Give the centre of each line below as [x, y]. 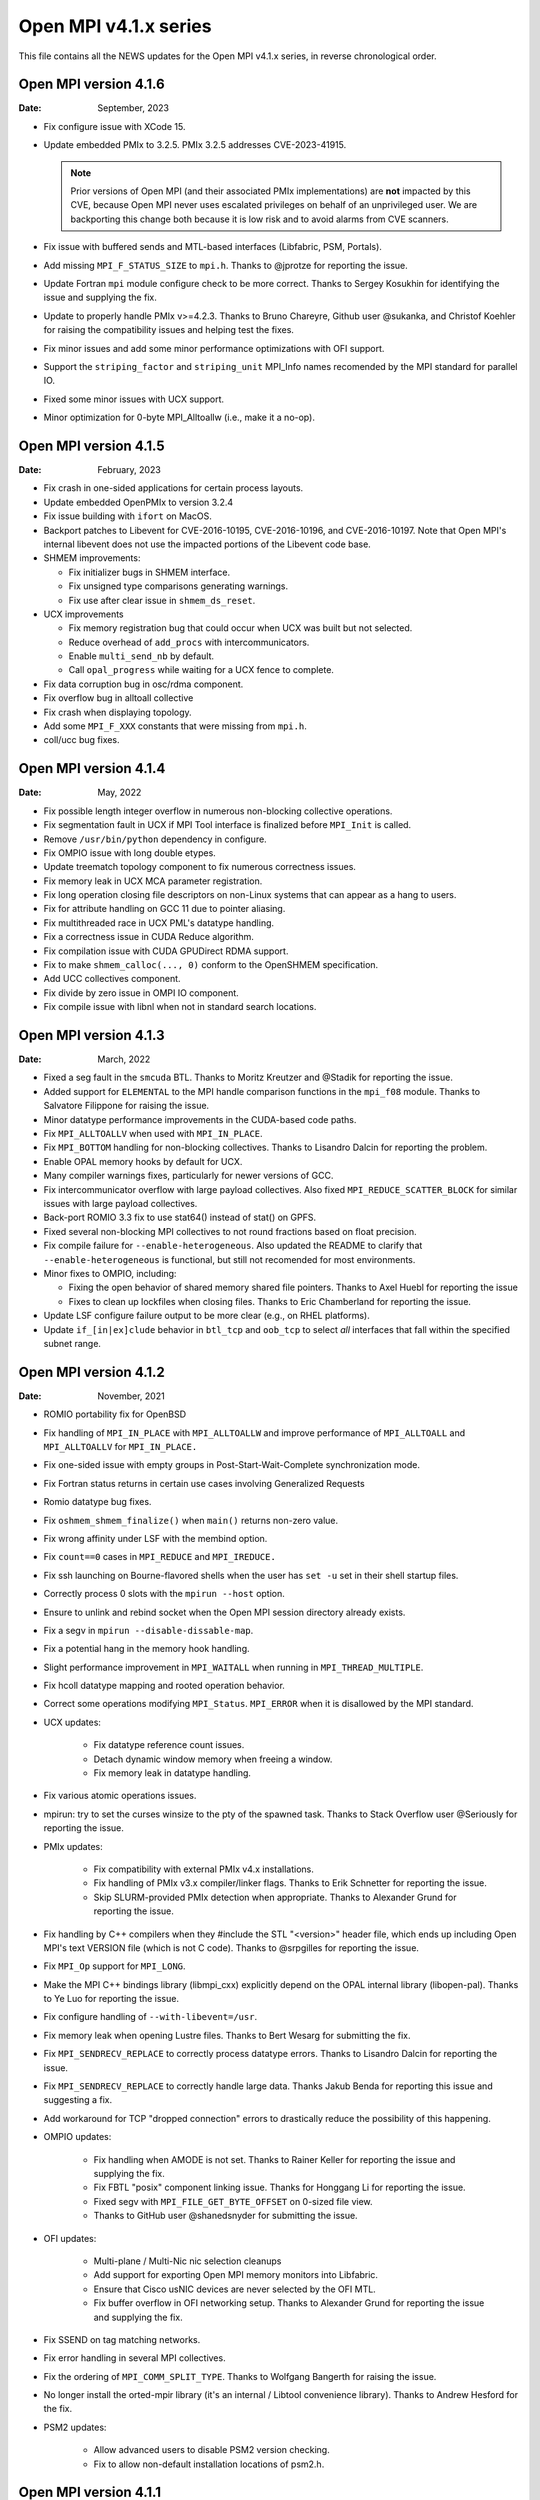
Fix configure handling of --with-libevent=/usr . [150, 2017]
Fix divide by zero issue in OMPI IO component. [141, 992]
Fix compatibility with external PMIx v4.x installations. [204, 1869]
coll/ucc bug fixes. [81, 740]
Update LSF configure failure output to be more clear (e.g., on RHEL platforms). [206, 1316]
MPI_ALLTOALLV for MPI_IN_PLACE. [120, 1446]
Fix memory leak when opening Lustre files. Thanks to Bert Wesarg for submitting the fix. [227, 2035]
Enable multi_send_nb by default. [141, 656]
